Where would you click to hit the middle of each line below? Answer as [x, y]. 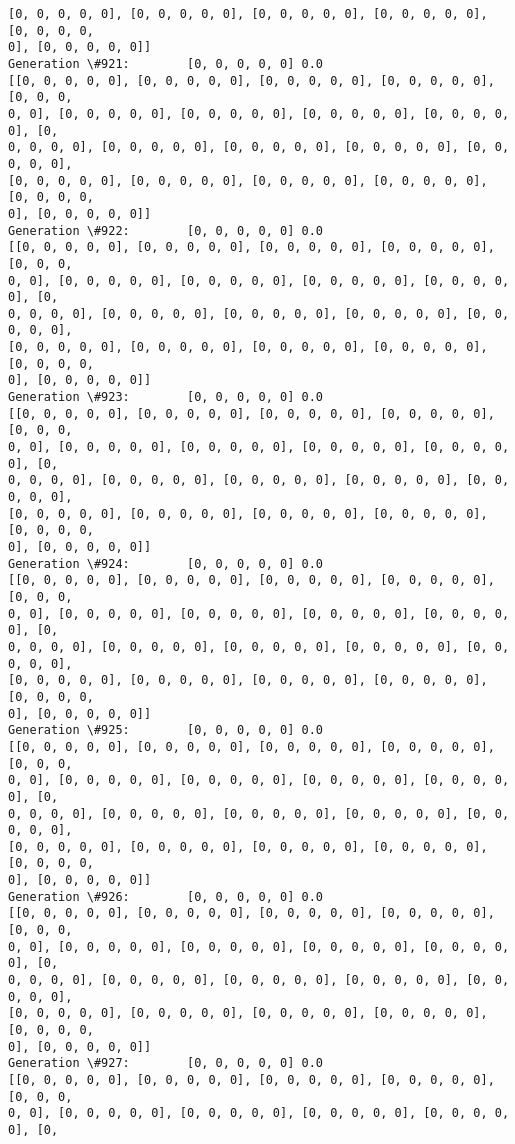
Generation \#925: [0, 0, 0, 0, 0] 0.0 [165, 730]
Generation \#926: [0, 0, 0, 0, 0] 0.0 [165, 896]
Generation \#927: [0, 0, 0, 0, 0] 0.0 [165, 1063]
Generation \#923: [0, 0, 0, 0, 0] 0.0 [165, 397]
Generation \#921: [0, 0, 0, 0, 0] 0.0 [165, 63]
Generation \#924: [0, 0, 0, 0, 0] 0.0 [165, 563]
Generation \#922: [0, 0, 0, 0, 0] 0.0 [165, 230]
